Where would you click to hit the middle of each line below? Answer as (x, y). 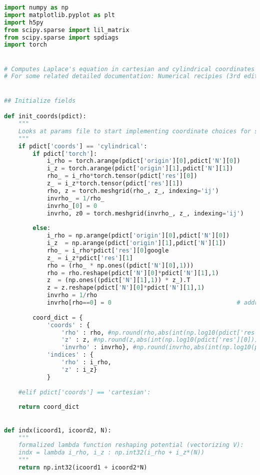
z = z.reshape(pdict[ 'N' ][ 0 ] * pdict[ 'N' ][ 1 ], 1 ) (126, 288)
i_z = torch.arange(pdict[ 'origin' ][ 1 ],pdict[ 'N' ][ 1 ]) (140, 169)
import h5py (24, 22)
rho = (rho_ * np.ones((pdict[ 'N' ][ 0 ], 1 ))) (120, 265)
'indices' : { (70, 355)
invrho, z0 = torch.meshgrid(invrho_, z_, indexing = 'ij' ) (145, 213)
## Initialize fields (40, 100)
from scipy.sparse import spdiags (61, 37)
